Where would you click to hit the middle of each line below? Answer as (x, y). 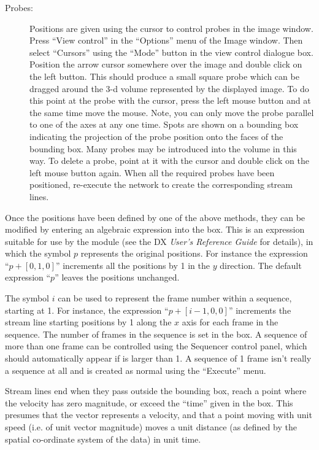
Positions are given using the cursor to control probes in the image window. (171, 28)
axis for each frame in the (230, 322)
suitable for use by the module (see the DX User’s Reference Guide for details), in (159, 241)
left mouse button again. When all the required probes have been (152, 172)
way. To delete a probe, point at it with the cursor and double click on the (169, 161)
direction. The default (261, 265)
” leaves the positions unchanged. (117, 277)
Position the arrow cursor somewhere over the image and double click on (166, 64)
